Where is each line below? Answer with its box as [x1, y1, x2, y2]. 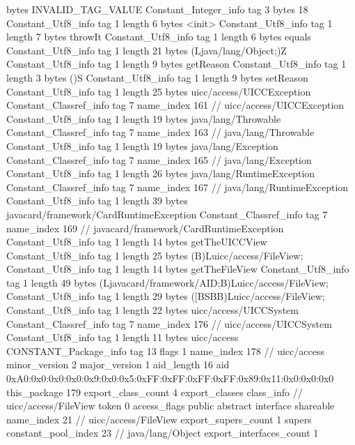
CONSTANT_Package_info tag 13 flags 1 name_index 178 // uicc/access [6, 343, 324, 358]
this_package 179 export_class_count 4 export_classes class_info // [6, 384, 303, 399]
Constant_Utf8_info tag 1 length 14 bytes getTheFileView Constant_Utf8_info [6, 262, 349, 276]
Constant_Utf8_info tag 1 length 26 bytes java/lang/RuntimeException [6, 166, 315, 181]
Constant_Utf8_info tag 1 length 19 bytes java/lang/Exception [6, 138, 278, 153]
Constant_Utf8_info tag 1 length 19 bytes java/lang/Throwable [6, 111, 281, 126]
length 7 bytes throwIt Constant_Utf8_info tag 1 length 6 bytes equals [6, 29, 311, 44]
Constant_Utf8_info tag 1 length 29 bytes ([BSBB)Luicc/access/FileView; [6, 289, 325, 303]
